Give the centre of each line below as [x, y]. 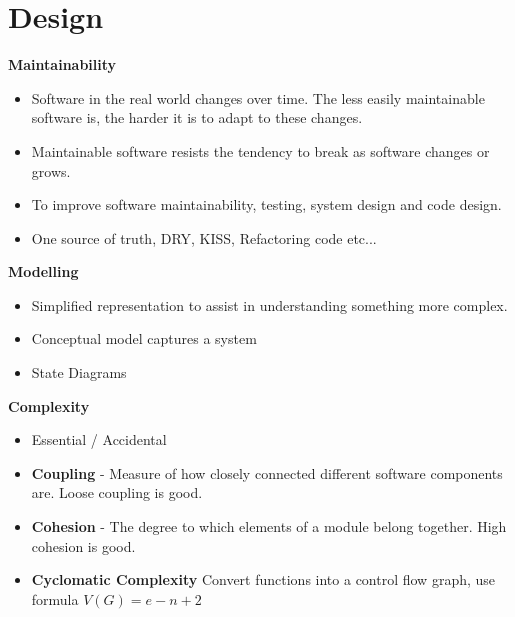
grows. [51, 170]
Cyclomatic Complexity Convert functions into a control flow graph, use [263, 579]
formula [55, 598]
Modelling [43, 271]
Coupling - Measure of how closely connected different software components [267, 472]
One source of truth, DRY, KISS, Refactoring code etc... [204, 237]
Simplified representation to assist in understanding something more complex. [269, 304]
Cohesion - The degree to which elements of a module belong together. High [269, 526]
